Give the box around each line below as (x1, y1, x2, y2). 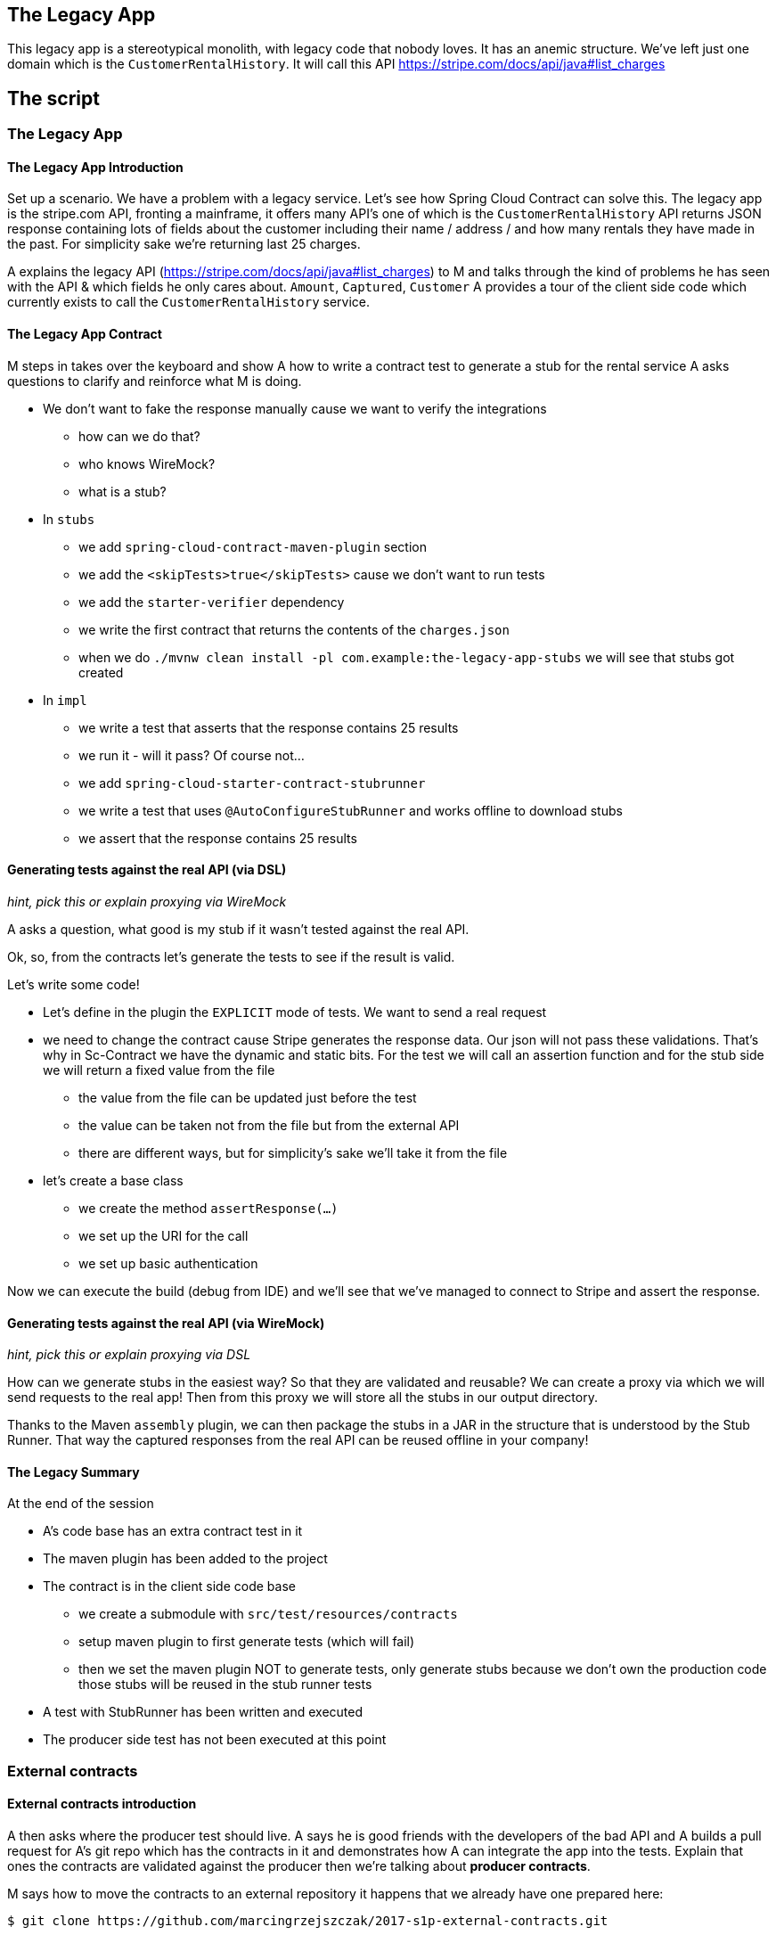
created (78, 664, 124, 680)
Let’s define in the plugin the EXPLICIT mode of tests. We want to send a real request (43, 1004, 547, 1020)
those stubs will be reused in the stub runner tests (78, 1677, 372, 1693)
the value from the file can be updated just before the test (78, 1089, 417, 1105)
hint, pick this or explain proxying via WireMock (7, 893, 287, 909)
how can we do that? (78, 428, 200, 444)
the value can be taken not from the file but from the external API (78, 1117, 460, 1133)
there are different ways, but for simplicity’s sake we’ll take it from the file (78, 1144, 508, 1160)
